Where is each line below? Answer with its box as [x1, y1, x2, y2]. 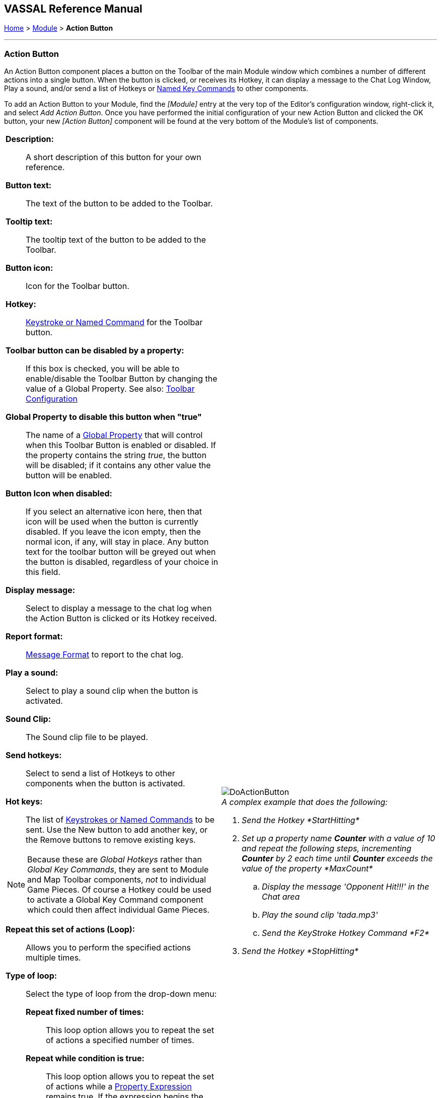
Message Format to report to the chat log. [26, 649, 184, 660]
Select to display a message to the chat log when [26, 603, 212, 614]
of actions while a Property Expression [46, 1081, 192, 1092]
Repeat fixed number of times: [26, 1007, 144, 1017]
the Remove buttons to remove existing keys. [26, 835, 196, 845]
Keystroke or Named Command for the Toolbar [26, 317, 203, 328]
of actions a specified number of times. [46, 1035, 194, 1046]
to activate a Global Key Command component [27, 895, 203, 905]
